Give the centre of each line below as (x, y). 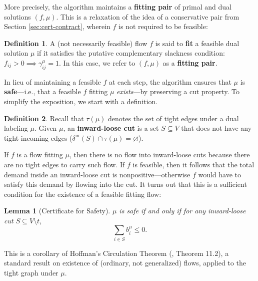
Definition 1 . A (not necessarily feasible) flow (76, 43)
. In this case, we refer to (97, 62)
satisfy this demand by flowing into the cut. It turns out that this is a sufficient (125, 184)
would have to (220, 174)
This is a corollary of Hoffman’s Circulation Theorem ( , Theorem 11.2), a (116, 253)
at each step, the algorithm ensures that (170, 81)
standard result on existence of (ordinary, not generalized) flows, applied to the (125, 263)
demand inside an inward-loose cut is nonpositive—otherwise (97, 174)
